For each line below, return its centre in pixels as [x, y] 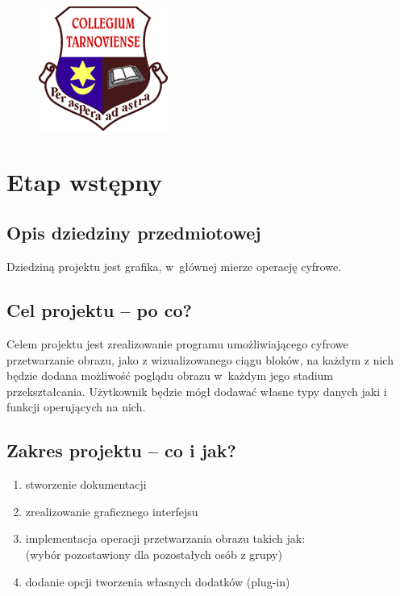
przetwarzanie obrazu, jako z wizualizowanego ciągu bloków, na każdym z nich [200, 359]
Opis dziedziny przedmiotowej [134, 233]
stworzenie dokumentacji [86, 484]
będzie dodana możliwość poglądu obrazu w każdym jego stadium [170, 375]
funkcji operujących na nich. [76, 407]
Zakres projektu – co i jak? [121, 450]
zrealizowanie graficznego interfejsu [112, 511]
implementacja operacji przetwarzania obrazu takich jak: [165, 538]
